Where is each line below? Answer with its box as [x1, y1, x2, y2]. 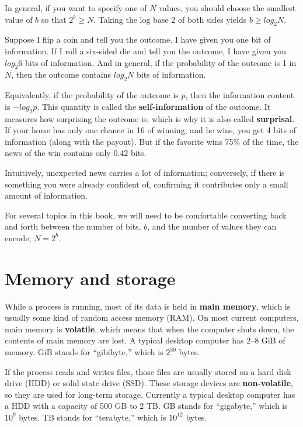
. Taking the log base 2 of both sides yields [93, 13, 247, 25]
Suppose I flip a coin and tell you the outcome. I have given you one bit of [5, 33, 271, 46]
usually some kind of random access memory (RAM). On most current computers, [5, 311, 299, 324]
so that [41, 13, 67, 25]
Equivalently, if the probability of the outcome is [5, 89, 179, 101]
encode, [5, 231, 32, 244]
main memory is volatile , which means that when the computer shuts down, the [5, 322, 294, 335]
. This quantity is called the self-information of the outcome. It [37, 100, 271, 112]
